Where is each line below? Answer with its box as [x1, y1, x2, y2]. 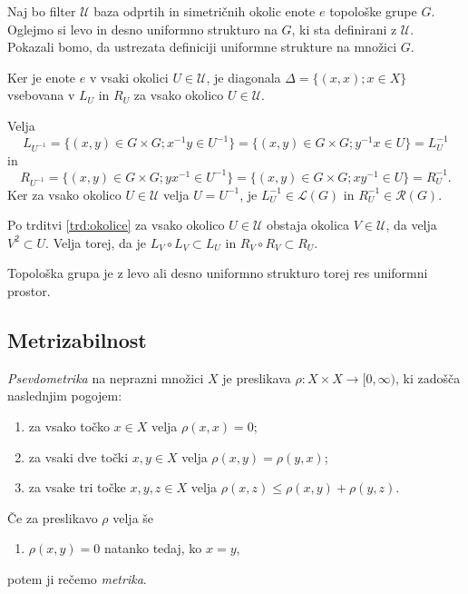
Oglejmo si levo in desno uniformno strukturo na [7, 19, 278, 38]
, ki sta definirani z [291, 19, 397, 38]
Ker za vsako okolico [7, 184, 122, 203]
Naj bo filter [7, 2, 76, 20]
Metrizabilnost [7, 326, 147, 354]
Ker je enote [7, 67, 76, 86]
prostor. [7, 282, 51, 301]
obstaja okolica [266, 215, 350, 234]
